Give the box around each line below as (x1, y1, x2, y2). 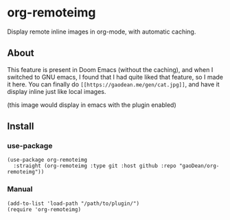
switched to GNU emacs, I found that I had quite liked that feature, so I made (7, 73, 223, 81)
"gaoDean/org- (179, 162, 220, 169)
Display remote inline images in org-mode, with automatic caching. (7, 27, 196, 36)
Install (7, 121, 34, 132)
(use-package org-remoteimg (7, 156, 88, 164)
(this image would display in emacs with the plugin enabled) (7, 101, 176, 109)
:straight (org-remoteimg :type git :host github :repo (13, 162, 176, 169)
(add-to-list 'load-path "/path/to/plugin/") (7, 200, 139, 207)
